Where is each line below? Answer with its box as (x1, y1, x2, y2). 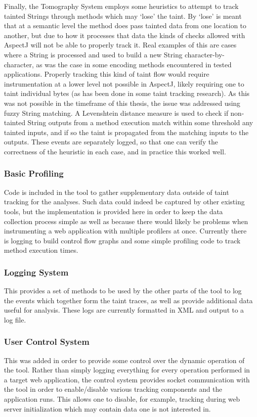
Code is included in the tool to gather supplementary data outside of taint (4, 186, 229, 197)
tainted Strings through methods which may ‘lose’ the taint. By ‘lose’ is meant (4, 10, 242, 21)
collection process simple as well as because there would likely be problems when (4, 216, 248, 226)
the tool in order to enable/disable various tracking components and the (4, 384, 222, 394)
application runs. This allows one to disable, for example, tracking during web (4, 394, 240, 404)
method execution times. (4, 245, 79, 255)
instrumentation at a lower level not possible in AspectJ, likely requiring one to (4, 78, 244, 89)
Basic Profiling (4, 167, 64, 180)
